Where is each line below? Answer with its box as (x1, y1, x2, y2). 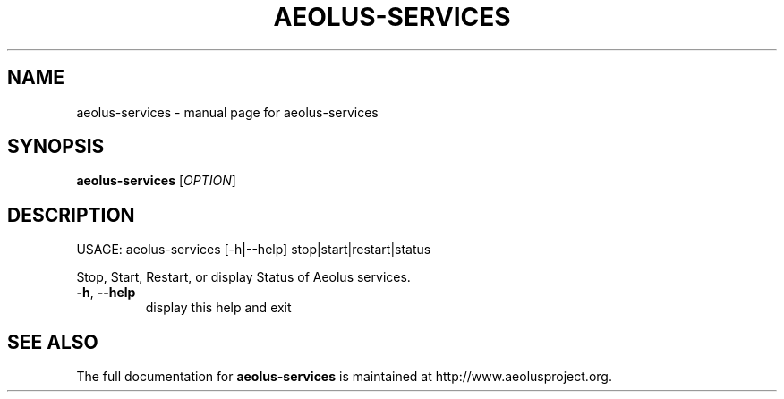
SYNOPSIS (7, 135, 105, 158)
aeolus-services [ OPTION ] (76, 173, 236, 189)
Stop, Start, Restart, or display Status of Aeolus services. (76, 269, 411, 285)
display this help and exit (145, 300, 292, 316)
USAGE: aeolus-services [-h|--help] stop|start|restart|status (76, 242, 431, 258)
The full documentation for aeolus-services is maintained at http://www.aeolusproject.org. (76, 369, 612, 385)
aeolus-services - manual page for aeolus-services (76, 104, 379, 120)
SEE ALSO (7, 330, 98, 353)
